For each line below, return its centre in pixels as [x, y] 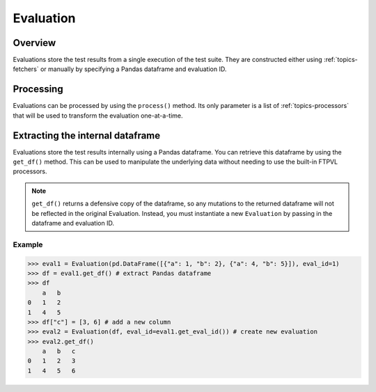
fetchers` [26, 69]
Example [28, 244]
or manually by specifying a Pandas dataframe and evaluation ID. [133, 69]
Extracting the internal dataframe [87, 135]
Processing [38, 89]
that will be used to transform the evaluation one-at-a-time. [98, 116]
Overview [34, 43]
